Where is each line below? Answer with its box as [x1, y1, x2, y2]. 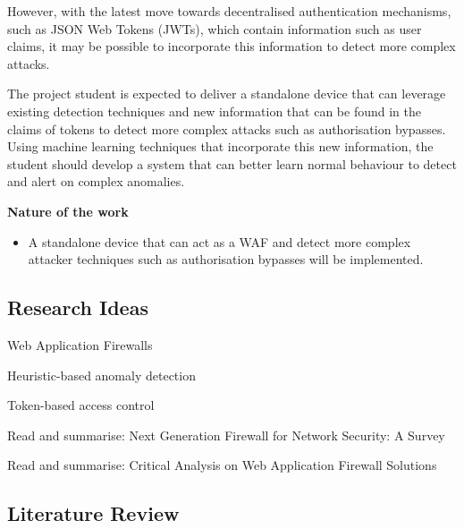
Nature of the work [7, 201, 129, 220]
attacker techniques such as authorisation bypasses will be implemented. [28, 250, 424, 269]
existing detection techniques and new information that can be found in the [7, 101, 422, 120]
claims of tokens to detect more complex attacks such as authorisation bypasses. [7, 119, 446, 138]
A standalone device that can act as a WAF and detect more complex [28, 232, 411, 251]
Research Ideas [7, 294, 148, 321]
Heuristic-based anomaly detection [7, 365, 196, 384]
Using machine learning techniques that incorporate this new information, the [7, 137, 434, 156]
